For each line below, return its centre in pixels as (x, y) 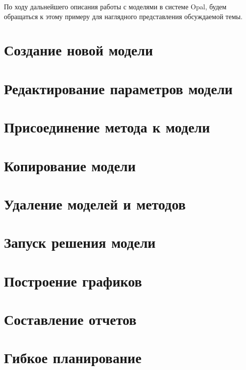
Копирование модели (70, 165)
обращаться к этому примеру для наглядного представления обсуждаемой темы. (123, 16)
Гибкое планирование (73, 357)
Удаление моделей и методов (95, 203)
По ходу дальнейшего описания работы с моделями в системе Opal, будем (115, 6)
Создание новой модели (79, 50)
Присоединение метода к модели (107, 127)
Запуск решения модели (80, 242)
